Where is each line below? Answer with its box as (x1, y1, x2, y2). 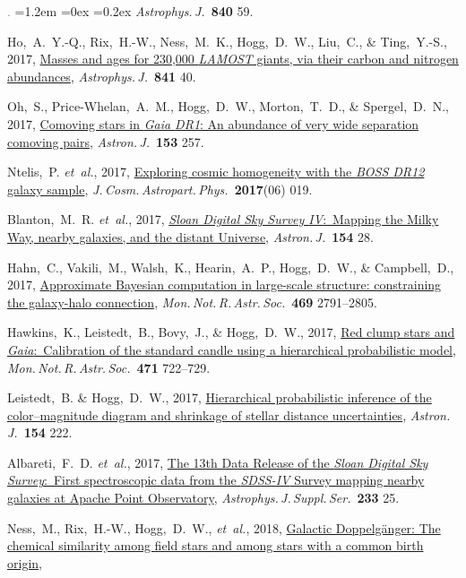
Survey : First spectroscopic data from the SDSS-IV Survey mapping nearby (7, 470, 425, 489)
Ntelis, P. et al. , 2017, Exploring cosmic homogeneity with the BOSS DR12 (7, 162, 425, 181)
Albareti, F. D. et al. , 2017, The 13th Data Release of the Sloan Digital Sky (7, 453, 428, 471)
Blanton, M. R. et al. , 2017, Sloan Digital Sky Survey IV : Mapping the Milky (7, 210, 439, 229)
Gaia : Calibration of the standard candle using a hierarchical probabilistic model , (7, 340, 456, 358)
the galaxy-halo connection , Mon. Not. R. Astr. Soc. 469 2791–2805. (7, 292, 377, 311)
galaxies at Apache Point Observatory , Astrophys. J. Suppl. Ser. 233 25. (7, 488, 400, 507)
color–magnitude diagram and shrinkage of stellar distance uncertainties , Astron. (7, 405, 451, 424)
